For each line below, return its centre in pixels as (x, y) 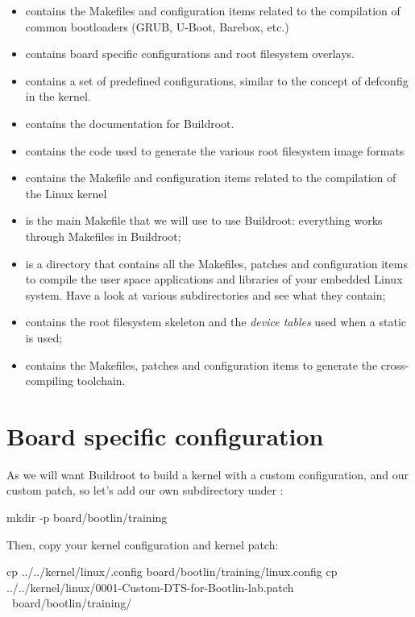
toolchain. (101, 381)
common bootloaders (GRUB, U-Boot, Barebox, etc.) (157, 26)
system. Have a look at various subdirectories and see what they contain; (205, 294)
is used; (44, 337)
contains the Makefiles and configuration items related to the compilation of (213, 10)
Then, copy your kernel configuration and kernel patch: (143, 544)
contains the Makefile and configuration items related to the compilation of (211, 178)
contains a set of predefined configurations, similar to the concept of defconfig (217, 80)
